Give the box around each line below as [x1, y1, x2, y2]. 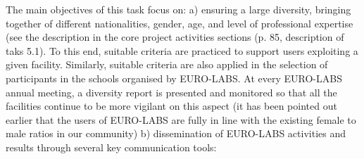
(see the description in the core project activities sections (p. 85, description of [6, 30, 344, 44]
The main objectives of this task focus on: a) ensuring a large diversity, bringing [6, 2, 351, 16]
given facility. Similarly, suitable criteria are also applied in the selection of [6, 57, 328, 72]
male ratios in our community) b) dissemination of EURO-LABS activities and [6, 126, 346, 141]
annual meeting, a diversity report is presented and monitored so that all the [6, 84, 337, 99]
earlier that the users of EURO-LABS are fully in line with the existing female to [6, 112, 356, 127]
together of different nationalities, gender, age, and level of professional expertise [6, 15, 353, 30]
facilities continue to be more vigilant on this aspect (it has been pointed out [6, 98, 337, 113]
